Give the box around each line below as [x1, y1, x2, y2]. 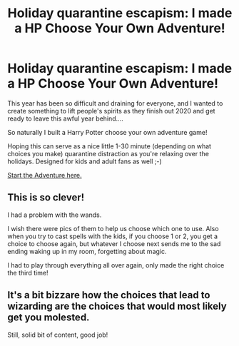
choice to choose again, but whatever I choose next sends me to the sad [7, 239, 221, 248]
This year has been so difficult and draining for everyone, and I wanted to [7, 98, 223, 108]
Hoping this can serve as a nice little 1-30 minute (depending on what [7, 141, 212, 151]
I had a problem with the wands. [7, 210, 102, 219]
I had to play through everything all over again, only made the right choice [7, 260, 225, 269]
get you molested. [7, 312, 90, 324]
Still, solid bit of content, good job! [7, 330, 108, 339]
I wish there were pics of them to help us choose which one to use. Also [7, 224, 219, 233]
